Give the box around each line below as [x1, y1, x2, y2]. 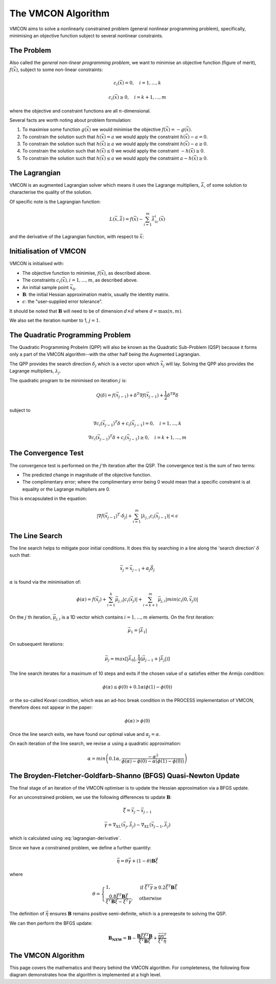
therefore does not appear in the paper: [9, 704, 93, 711]
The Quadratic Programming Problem [9, 331, 131, 339]
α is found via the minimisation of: [9, 579, 81, 585]
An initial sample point [22, 284, 69, 290]
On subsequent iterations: [9, 641, 64, 647]
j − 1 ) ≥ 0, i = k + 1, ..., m [129, 435, 187, 442]
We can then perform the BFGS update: [9, 920, 93, 926]
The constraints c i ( [22, 277, 62, 284]
